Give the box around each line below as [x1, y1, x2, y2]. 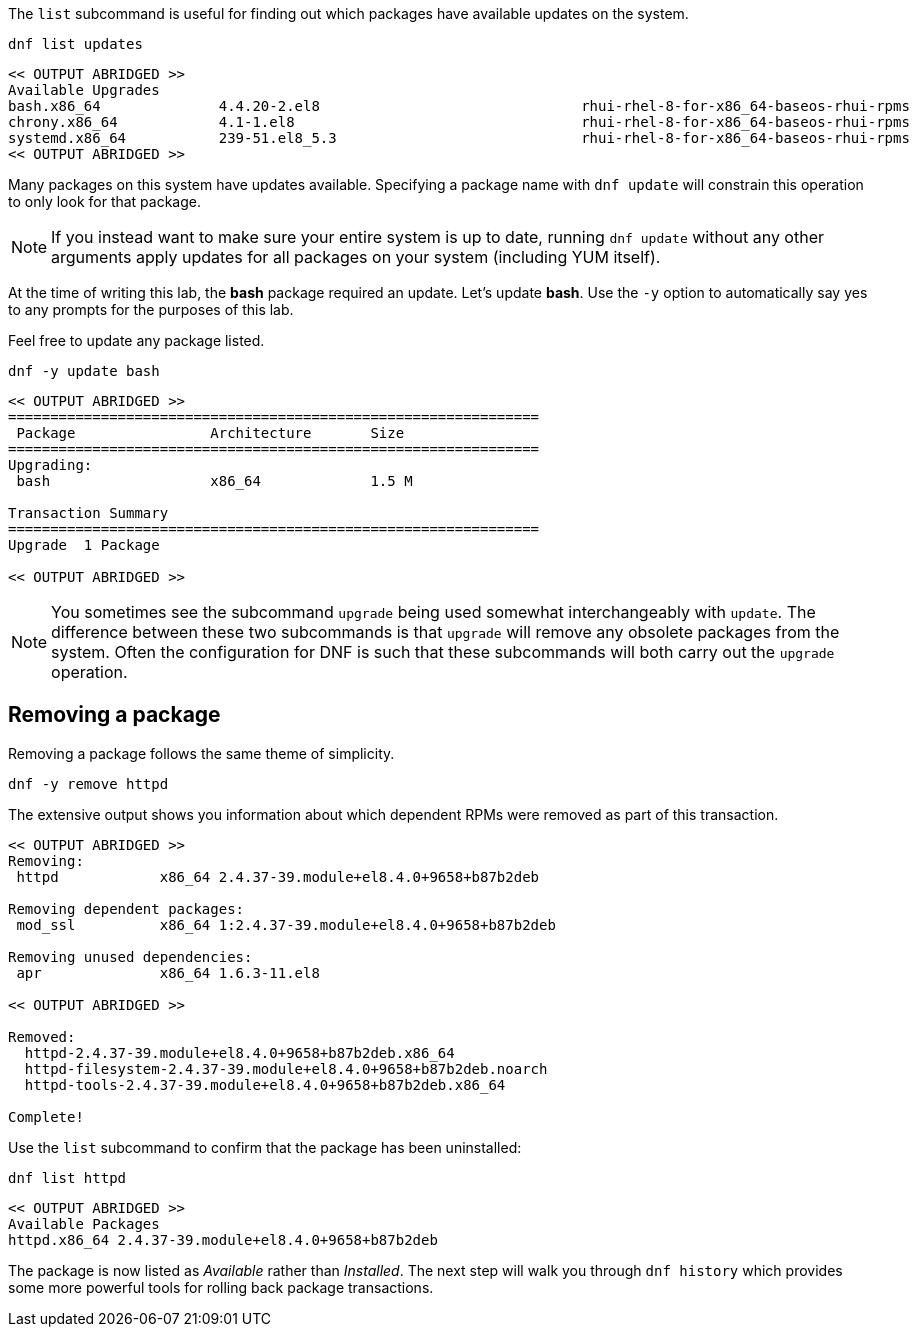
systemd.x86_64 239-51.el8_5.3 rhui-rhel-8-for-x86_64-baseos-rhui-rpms [8, 130, 910, 146]
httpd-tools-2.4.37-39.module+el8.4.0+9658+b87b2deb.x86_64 [24, 1076, 506, 1093]
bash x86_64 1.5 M [16, 473, 413, 489]
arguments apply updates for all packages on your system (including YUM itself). [51, 247, 661, 267]
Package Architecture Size [16, 425, 405, 441]
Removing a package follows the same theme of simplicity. [8, 744, 395, 762]
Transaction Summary [8, 505, 169, 521]
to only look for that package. [8, 193, 202, 210]
